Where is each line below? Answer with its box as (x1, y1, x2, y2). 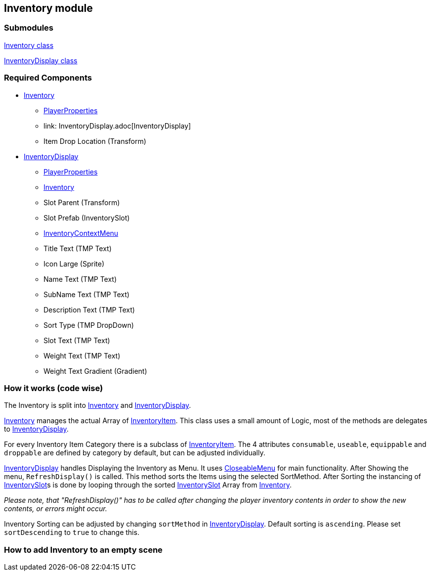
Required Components (4, 73, 92, 83)
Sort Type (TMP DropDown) (43, 320, 134, 329)
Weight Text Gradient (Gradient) (43, 366, 147, 375)
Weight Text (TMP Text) (43, 351, 121, 360)
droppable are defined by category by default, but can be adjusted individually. (4, 448, 265, 457)
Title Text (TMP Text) (43, 244, 112, 253)
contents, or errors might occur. (4, 504, 107, 513)
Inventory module (4, 2, 93, 14)
